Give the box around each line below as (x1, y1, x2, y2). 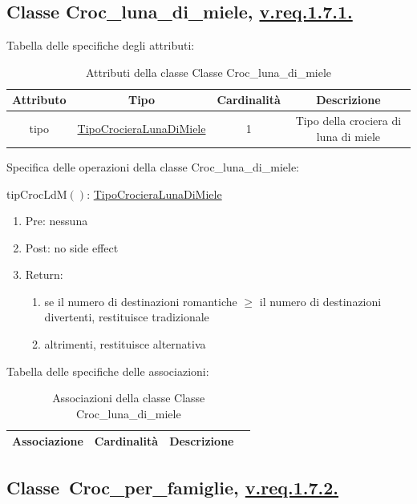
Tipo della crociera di (295, 112, 402, 129)
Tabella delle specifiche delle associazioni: (6, 362, 209, 379)
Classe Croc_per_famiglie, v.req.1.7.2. (6, 474, 339, 499)
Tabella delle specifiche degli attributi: (6, 37, 195, 54)
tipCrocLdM (6, 185, 67, 202)
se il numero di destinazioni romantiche (44, 292, 237, 309)
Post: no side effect (25, 239, 119, 256)
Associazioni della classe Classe (52, 389, 205, 406)
